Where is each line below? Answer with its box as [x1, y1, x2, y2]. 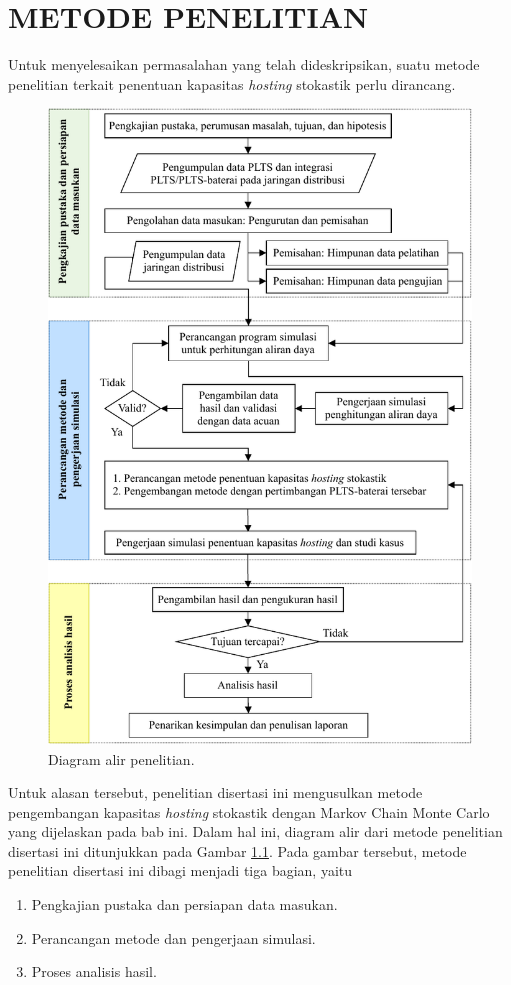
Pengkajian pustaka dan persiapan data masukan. [31, 894, 338, 915]
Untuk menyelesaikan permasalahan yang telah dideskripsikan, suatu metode [8, 54, 480, 75]
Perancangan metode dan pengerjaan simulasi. [31, 927, 316, 948]
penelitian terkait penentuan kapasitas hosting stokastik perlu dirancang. [8, 73, 456, 94]
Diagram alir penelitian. [48, 748, 195, 769]
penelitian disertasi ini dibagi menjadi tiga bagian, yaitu [8, 860, 353, 881]
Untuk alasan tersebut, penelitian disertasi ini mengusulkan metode [8, 782, 423, 803]
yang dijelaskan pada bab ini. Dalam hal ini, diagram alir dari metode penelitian [8, 821, 503, 842]
